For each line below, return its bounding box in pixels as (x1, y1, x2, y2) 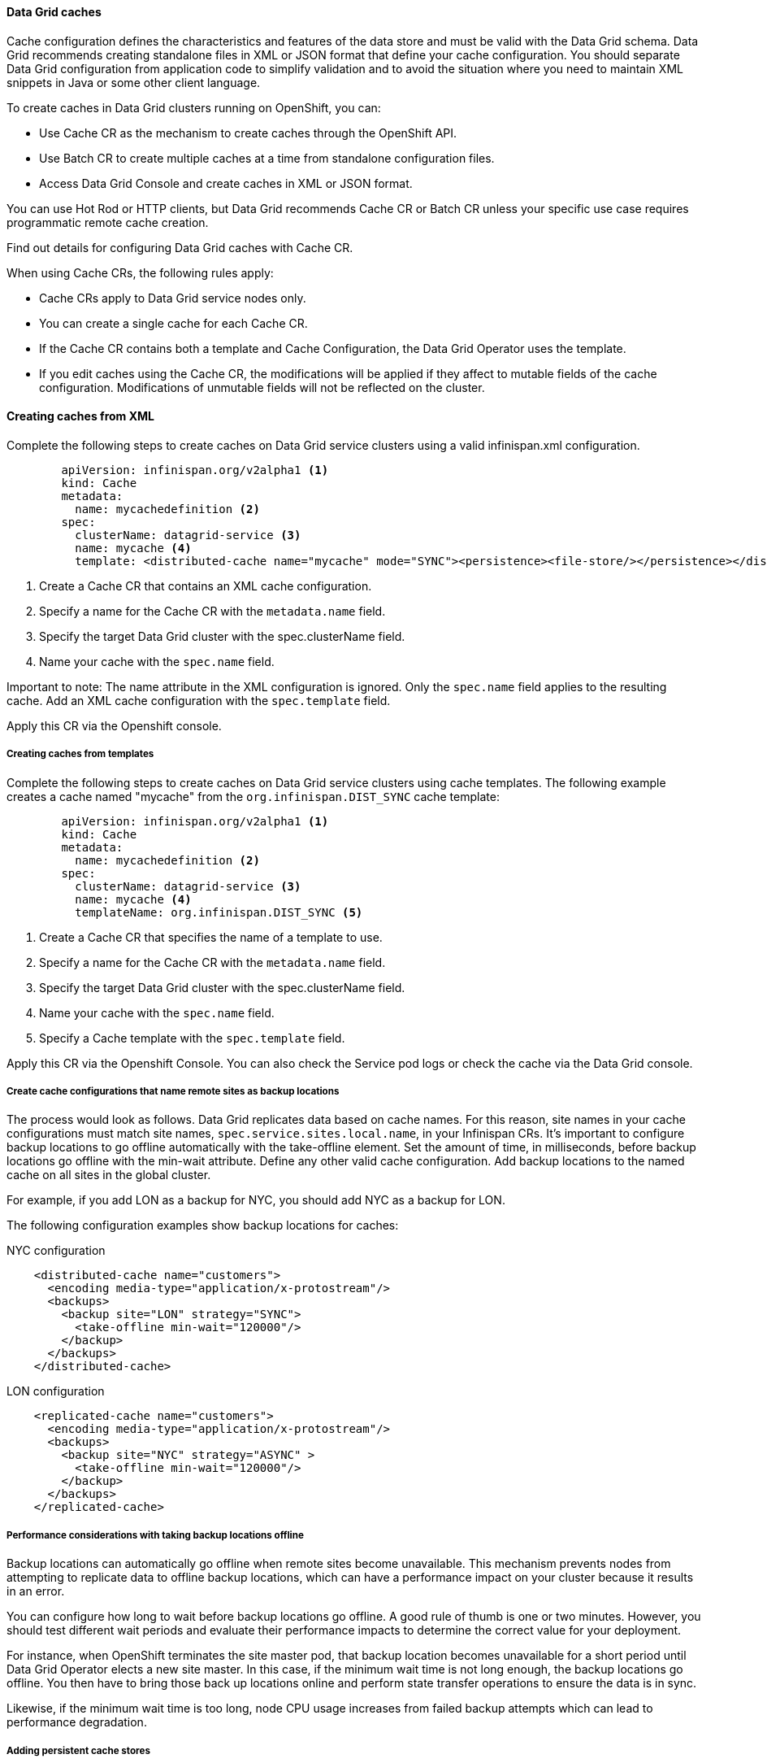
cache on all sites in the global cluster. (6, 1168, 211, 1182)
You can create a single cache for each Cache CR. (39, 316, 308, 330)
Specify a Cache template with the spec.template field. (39, 1030, 345, 1045)
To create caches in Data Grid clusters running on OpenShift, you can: (6, 100, 381, 115)
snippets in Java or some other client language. (6, 75, 261, 89)
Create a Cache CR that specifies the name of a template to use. (39, 929, 383, 944)
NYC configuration (6, 1243, 106, 1258)
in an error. (6, 1584, 65, 1599)
